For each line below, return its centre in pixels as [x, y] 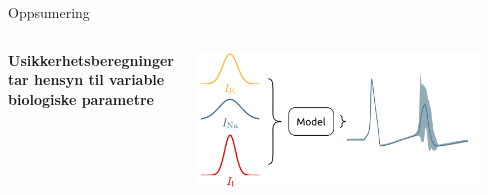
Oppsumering [49, 12]
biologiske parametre [81, 98]
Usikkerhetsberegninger [91, 59]
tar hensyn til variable [86, 79]
